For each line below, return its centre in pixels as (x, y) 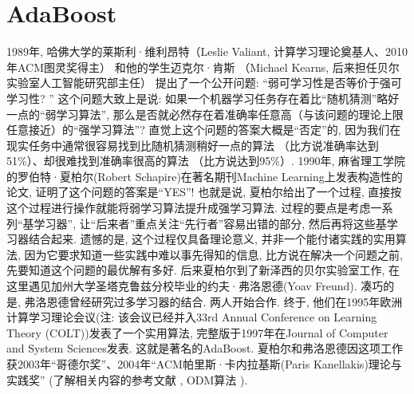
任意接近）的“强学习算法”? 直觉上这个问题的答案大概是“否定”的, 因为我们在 (204, 130)
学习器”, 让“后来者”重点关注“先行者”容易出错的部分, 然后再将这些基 (210, 223)
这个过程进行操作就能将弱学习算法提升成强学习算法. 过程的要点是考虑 (189, 208)
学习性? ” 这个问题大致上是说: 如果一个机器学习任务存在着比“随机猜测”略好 (203, 98)
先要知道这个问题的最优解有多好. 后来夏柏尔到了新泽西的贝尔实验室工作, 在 (203, 270)
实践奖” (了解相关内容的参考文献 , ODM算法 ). (127, 379)
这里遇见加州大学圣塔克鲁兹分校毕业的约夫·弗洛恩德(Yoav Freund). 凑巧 (195, 286)
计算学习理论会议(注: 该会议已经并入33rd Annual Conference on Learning (192, 317)
